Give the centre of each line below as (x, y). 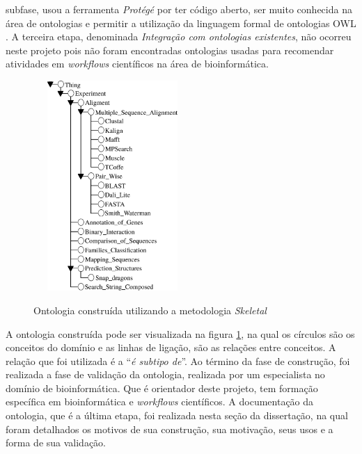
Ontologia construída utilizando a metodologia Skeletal (150, 310)
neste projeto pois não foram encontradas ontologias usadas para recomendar (170, 50)
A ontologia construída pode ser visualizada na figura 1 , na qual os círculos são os (180, 333)
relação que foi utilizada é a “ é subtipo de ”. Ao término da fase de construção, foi (178, 360)
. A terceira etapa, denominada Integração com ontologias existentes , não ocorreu (179, 37)
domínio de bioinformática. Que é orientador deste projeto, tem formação (162, 388)
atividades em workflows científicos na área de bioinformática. (137, 64)
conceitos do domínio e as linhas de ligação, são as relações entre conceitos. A (171, 347)
